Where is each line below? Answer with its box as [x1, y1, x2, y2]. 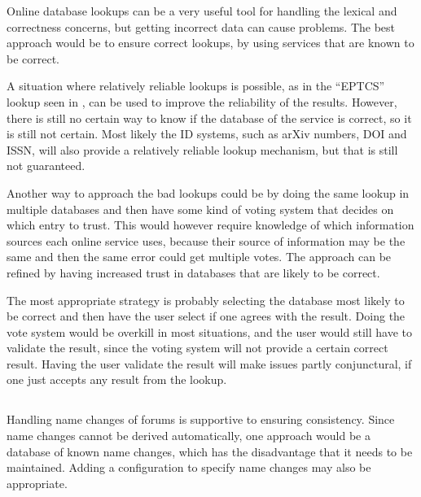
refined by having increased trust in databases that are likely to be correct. [7, 264, 380, 281]
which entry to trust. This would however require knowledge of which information [7, 216, 414, 233]
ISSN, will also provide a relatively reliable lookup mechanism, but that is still [7, 141, 398, 158]
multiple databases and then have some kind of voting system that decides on [7, 200, 394, 217]
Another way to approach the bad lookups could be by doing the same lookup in [7, 184, 410, 201]
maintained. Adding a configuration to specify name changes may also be [7, 459, 371, 476]
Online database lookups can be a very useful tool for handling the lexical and [7, 2, 397, 19]
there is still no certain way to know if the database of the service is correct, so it [7, 109, 412, 126]
